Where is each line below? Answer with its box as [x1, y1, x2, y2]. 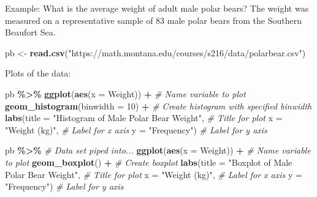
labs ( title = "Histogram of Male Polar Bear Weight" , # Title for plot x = [5, 111, 283, 124]
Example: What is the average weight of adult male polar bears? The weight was [5, 2, 309, 14]
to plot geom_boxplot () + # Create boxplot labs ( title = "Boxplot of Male [5, 155, 292, 168]
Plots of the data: [5, 67, 71, 80]
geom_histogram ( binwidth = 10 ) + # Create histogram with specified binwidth [5, 99, 312, 112]
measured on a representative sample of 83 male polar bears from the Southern [5, 13, 302, 26]
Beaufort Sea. [5, 26, 56, 39]
